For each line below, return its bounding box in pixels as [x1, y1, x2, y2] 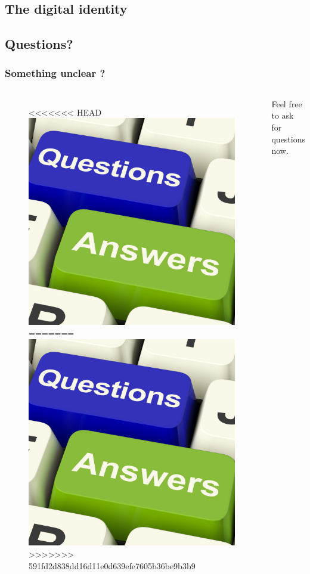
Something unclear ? [5, 66, 106, 80]
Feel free [271, 97, 302, 110]
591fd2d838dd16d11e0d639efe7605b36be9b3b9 [29, 559, 196, 572]
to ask [271, 109, 294, 122]
